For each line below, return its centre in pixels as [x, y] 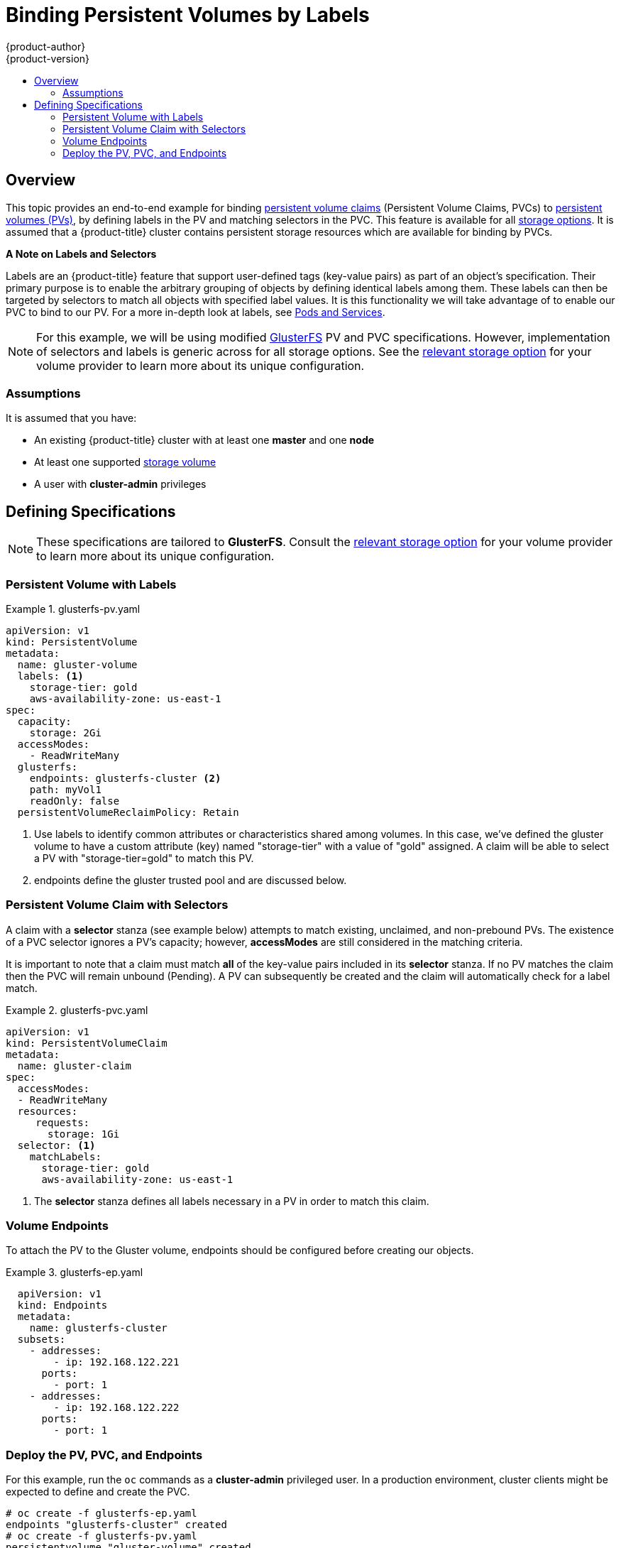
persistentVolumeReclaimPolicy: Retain [128, 812]
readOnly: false [75, 801]
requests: [63, 1122]
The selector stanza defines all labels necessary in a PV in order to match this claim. [232, 1201]
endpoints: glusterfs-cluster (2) [125, 778]
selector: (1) [56, 1145]
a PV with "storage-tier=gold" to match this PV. [144, 858]
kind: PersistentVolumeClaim [87, 1043]
